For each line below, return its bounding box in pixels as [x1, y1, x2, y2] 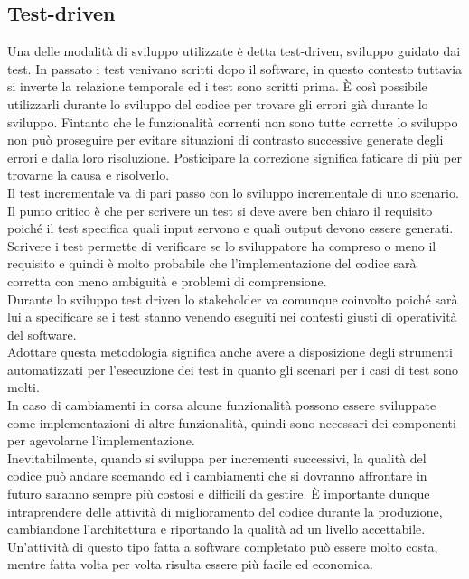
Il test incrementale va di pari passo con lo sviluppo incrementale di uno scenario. [7, 182, 459, 201]
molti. [7, 378, 40, 397]
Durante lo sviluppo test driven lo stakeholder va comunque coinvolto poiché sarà [7, 289, 458, 308]
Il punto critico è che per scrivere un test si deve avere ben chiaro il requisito [7, 201, 433, 219]
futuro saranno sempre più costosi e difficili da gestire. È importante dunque [7, 484, 430, 503]
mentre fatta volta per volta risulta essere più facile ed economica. [7, 555, 373, 574]
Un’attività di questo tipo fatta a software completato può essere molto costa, [7, 537, 438, 556]
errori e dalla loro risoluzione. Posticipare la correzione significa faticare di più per [7, 147, 462, 166]
